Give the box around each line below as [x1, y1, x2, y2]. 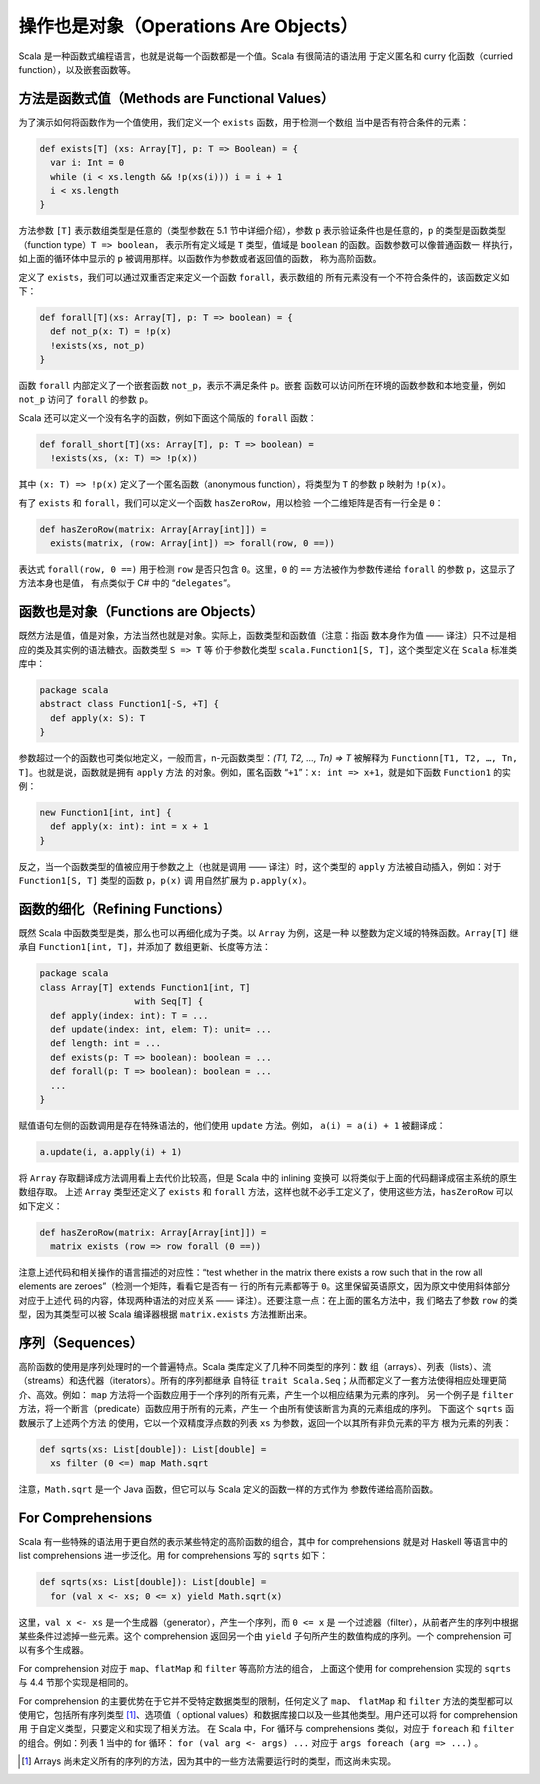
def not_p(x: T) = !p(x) [50, 326, 172, 337]
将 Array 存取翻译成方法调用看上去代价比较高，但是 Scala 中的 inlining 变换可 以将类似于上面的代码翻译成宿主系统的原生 [18, 1171, 517, 1184]
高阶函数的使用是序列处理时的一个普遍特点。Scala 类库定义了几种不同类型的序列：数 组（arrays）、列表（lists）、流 [18, 1361, 492, 1373]
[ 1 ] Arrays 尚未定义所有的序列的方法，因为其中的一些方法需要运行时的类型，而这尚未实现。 [21, 1755, 397, 1767]
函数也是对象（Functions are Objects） [18, 603, 264, 620]
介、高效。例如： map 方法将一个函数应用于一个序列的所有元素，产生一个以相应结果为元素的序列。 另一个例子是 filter [18, 1388, 514, 1400]
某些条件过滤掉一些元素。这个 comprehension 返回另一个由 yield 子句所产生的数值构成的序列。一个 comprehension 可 [18, 1630, 512, 1642]
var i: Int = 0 [50, 157, 125, 169]
